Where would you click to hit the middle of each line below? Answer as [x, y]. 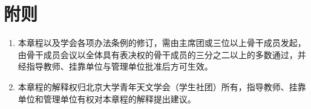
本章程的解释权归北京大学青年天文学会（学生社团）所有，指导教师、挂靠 [162, 86]
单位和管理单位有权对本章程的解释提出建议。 [107, 98]
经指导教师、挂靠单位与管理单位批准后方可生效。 [115, 66]
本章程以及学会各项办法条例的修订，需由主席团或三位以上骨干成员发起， [162, 43]
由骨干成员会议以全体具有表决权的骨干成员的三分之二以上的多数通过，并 [162, 54]
